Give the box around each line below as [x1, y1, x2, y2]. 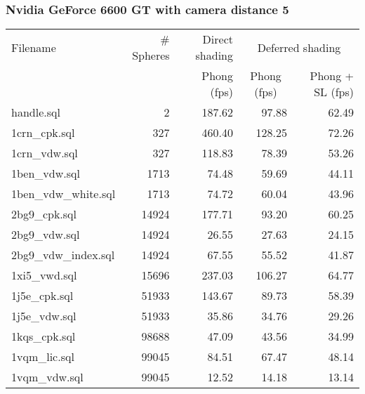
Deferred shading [257, 39, 341, 55]
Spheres [132, 47, 170, 64]
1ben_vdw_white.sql [11, 185, 116, 202]
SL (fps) [314, 84, 354, 100]
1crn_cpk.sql [11, 124, 75, 141]
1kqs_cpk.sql [11, 328, 76, 345]
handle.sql [11, 104, 60, 121]
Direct [202, 31, 233, 48]
